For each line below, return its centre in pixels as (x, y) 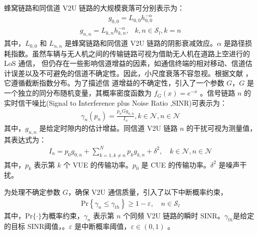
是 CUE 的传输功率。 (176, 164)
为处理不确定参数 (32, 191)
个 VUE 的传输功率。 (98, 164)
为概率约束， (62, 215)
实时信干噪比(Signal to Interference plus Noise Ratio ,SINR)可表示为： (115, 102)
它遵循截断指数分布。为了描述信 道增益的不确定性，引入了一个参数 (114, 83)
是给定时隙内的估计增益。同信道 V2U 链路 (108, 128)
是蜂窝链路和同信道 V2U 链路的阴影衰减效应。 (141, 43)
